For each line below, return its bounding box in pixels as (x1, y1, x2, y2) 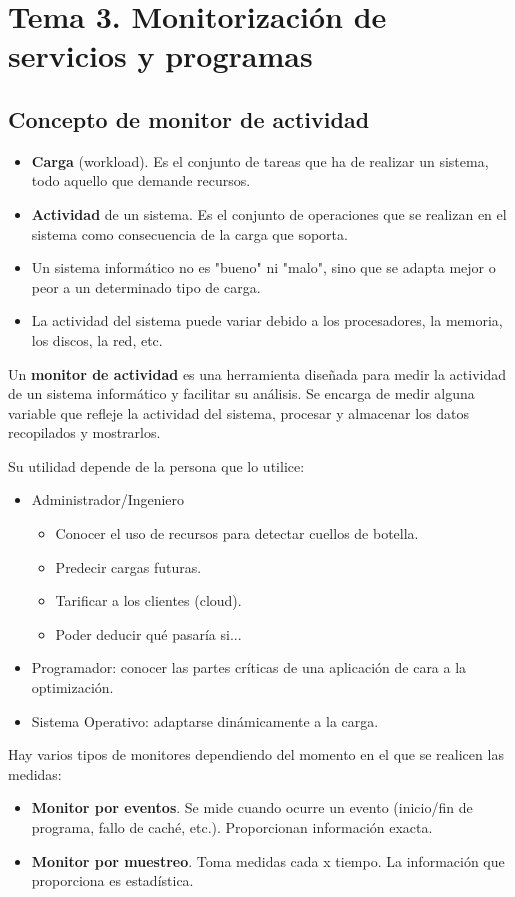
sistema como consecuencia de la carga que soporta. (31, 223, 348, 244)
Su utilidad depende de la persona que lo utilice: (8, 455, 305, 476)
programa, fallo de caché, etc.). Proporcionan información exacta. (31, 817, 433, 838)
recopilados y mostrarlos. (8, 422, 161, 443)
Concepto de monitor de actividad (8, 103, 370, 134)
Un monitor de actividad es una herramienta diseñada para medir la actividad (8, 363, 506, 384)
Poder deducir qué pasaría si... (55, 623, 242, 644)
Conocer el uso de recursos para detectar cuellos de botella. (55, 523, 419, 544)
